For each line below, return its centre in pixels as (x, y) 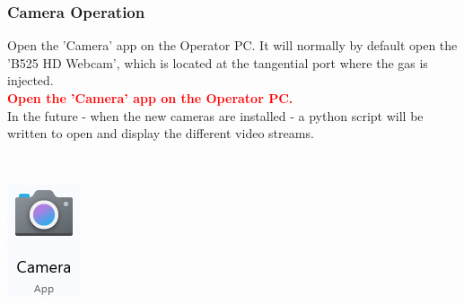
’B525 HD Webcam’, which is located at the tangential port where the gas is (218, 62)
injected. (31, 80)
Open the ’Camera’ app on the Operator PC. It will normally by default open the (232, 45)
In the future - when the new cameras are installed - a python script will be (215, 115)
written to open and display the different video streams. (161, 133)
